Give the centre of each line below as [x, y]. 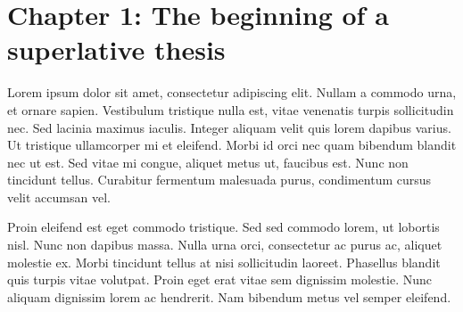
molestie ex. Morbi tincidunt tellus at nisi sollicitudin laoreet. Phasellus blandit [224, 262]
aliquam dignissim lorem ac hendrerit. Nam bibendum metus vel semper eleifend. [229, 296]
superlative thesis [116, 49]
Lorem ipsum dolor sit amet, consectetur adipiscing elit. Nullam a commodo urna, [232, 92]
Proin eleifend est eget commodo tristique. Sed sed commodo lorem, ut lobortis [223, 227]
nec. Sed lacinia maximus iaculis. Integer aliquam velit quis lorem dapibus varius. [229, 127]
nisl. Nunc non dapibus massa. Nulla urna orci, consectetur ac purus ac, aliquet [225, 245]
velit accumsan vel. [59, 197]
